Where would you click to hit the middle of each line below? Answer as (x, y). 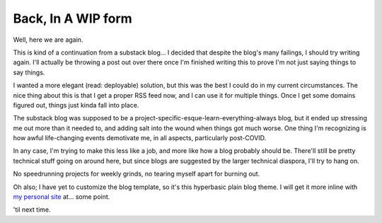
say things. (29, 72)
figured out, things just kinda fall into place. (76, 105)
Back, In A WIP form (73, 18)
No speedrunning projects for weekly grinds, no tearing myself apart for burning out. (137, 174)
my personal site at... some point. (62, 197)
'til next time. (32, 210)
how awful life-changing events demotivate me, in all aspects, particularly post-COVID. (140, 138)
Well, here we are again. (48, 40)
